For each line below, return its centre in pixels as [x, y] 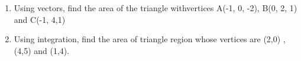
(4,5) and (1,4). [42, 50]
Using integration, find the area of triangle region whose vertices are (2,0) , [150, 39]
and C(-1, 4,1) [40, 19]
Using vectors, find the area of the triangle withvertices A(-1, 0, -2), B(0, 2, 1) [156, 8]
